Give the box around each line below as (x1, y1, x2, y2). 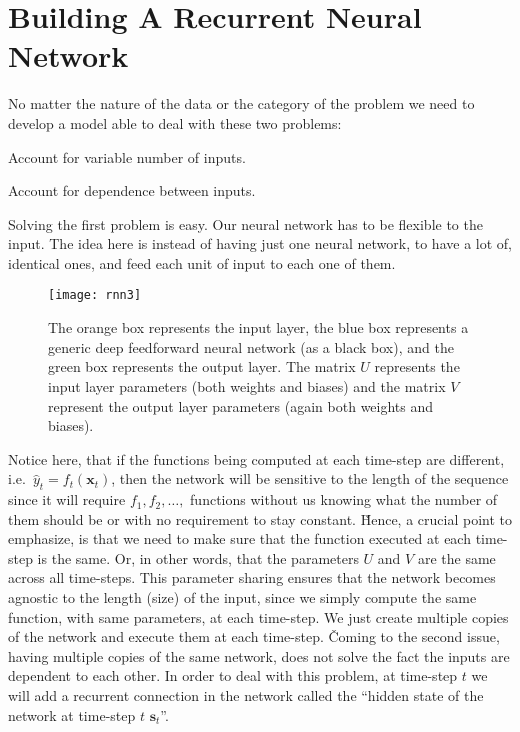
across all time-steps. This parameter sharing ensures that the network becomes (8, 567, 496, 588)
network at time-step (8, 704, 136, 725)
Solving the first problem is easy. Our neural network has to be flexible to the (8, 213, 483, 234)
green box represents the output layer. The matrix (48, 356, 356, 377)
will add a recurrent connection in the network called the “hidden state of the (8, 685, 484, 706)
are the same (417, 547, 496, 568)
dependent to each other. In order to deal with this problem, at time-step (8, 665, 458, 686)
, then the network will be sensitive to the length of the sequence (111, 468, 509, 489)
